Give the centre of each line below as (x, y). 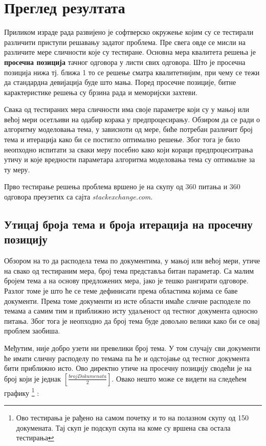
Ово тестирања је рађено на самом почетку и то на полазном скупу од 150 (132, 417)
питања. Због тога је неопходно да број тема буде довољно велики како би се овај (132, 320)
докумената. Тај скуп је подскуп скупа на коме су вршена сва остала (123, 427)
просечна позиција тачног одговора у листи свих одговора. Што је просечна (125, 62)
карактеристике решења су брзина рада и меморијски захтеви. (101, 92)
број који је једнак (33, 378)
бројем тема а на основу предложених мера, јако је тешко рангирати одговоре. (126, 281)
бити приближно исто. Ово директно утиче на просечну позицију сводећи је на (128, 368)
